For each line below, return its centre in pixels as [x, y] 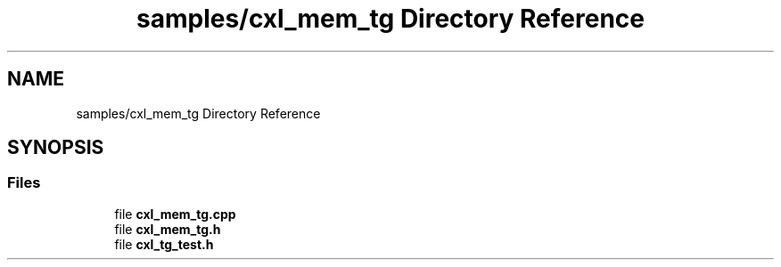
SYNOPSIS [56, 148]
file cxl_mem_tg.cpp [175, 214]
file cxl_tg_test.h [164, 244]
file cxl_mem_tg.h [168, 229]
